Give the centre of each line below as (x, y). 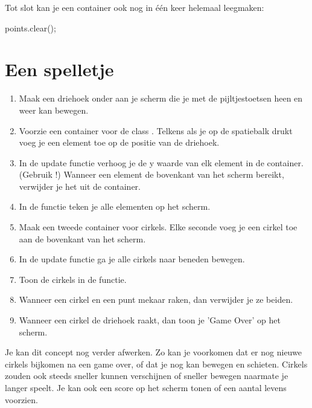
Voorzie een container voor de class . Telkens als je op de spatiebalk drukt (156, 130)
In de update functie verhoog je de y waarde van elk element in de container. (161, 162)
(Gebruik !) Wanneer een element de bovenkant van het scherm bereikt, (151, 174)
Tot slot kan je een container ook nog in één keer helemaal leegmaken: (135, 7)
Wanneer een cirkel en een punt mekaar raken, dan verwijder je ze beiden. (156, 300)
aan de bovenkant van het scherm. (82, 238)
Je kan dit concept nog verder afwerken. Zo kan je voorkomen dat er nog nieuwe (153, 352)
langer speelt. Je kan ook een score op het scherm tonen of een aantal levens (146, 387)
